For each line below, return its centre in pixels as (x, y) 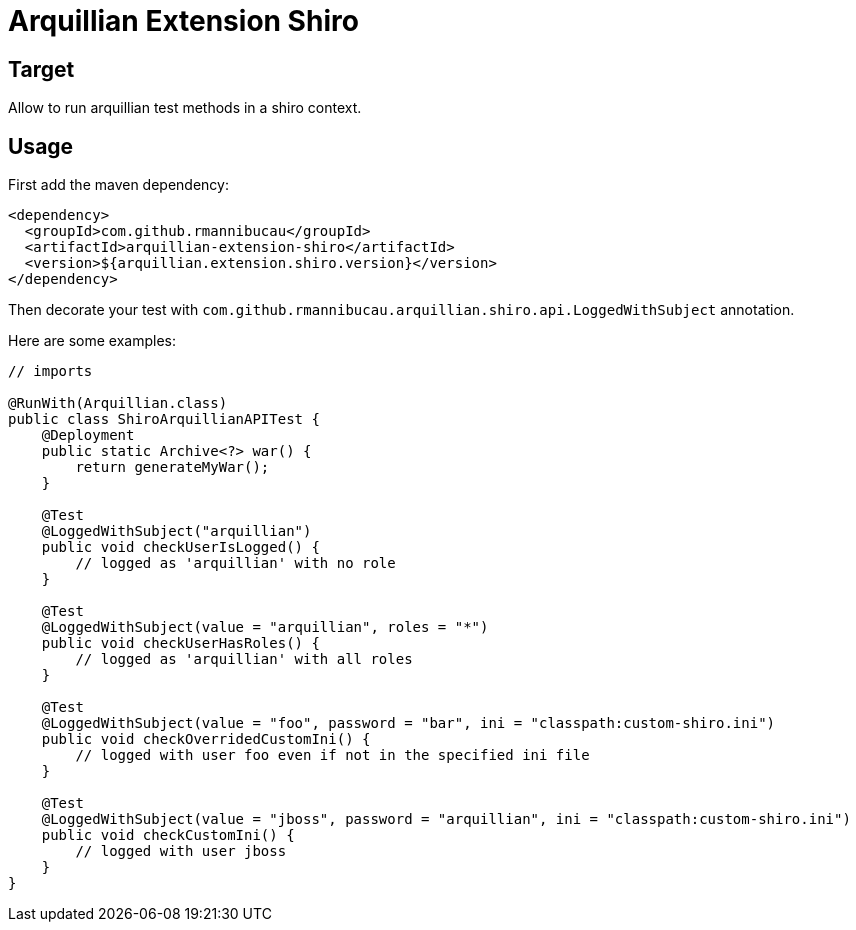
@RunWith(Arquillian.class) (118, 403)
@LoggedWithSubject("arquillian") (176, 531)
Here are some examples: (92, 341)
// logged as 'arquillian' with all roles (244, 659)
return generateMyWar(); (172, 467)
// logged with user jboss (181, 851)
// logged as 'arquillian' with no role (235, 563)
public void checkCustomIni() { (168, 835)
